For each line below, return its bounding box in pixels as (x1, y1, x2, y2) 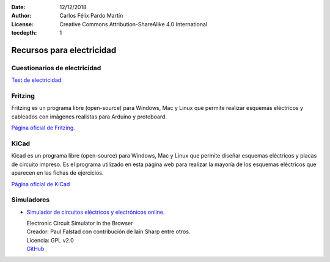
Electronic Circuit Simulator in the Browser (26, 220, 133, 227)
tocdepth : (11, 29, 37, 37)
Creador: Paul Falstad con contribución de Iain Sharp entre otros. (26, 228, 191, 235)
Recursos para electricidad (11, 45, 117, 55)
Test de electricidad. (11, 76, 64, 84)
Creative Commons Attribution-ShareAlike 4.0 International (59, 20, 208, 27)
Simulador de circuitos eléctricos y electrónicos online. (26, 208, 165, 216)
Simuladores (11, 195, 50, 204)
